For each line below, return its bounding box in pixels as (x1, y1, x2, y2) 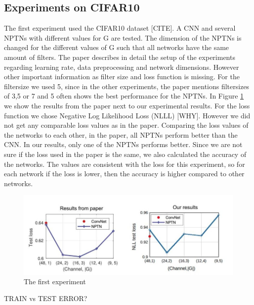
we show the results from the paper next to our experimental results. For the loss (4, 100, 250, 110)
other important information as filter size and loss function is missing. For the (4, 71, 240, 82)
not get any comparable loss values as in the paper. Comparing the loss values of (4, 120, 249, 130)
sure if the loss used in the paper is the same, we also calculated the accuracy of (4, 149, 247, 159)
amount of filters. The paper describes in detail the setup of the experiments (4, 51, 235, 62)
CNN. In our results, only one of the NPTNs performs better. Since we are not (4, 139, 243, 150)
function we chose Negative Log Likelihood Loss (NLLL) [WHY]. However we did (4, 110, 251, 120)
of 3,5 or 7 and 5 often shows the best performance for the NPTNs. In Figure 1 (4, 91, 244, 101)
